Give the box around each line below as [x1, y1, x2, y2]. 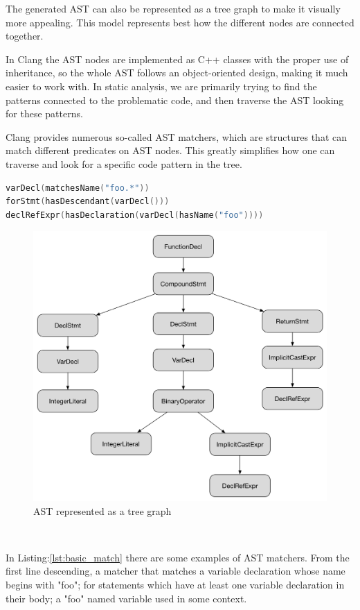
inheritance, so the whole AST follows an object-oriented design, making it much [6, 65, 348, 80]
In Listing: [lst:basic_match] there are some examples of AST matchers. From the [6, 550, 350, 564]
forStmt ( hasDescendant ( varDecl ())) [6, 196, 170, 207]
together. [6, 28, 44, 43]
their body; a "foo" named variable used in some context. [6, 591, 247, 605]
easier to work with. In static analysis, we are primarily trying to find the [6, 78, 317, 93]
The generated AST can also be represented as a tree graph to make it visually [6, 1, 341, 15]
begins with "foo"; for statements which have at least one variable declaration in [6, 577, 345, 592]
